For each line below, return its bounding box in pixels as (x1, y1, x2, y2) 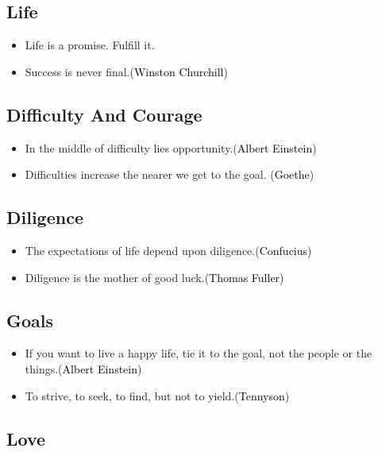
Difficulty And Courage (6, 102, 202, 126)
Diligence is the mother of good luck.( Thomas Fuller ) (25, 268, 284, 285)
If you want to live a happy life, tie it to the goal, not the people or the (25, 345, 372, 361)
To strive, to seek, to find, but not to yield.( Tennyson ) (25, 387, 290, 404)
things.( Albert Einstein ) (25, 360, 142, 377)
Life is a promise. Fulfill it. (25, 37, 155, 53)
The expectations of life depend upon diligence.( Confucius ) (25, 241, 312, 258)
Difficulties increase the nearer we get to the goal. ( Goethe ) (25, 166, 314, 183)
